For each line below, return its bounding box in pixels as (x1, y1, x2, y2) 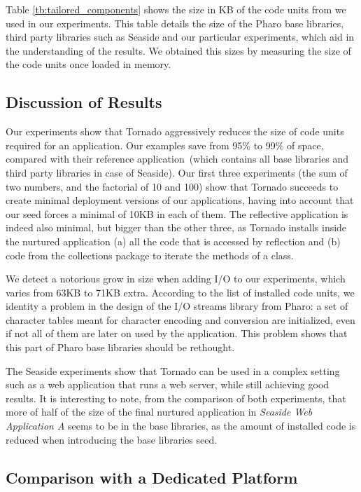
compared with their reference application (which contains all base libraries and (6, 151, 349, 166)
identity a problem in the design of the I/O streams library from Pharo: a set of (6, 299, 348, 313)
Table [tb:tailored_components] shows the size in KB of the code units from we (6, 2, 346, 16)
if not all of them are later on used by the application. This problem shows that (6, 326, 348, 341)
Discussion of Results (6, 91, 162, 113)
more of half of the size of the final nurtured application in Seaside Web (6, 404, 313, 419)
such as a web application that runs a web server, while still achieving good (6, 377, 330, 392)
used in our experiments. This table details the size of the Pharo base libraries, (6, 15, 344, 30)
